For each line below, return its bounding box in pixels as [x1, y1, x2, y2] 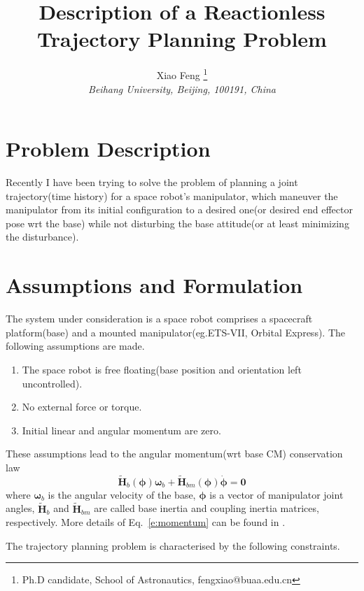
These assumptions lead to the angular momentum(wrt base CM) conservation [6, 446, 343, 461]
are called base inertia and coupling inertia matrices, [94, 501, 319, 515]
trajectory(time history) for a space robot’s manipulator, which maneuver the [6, 188, 338, 203]
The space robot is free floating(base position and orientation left [22, 362, 302, 376]
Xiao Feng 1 [156, 66, 208, 82]
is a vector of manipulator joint [209, 487, 344, 501]
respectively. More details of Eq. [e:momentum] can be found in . [6, 515, 286, 529]
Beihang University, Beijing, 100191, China [88, 81, 276, 96]
